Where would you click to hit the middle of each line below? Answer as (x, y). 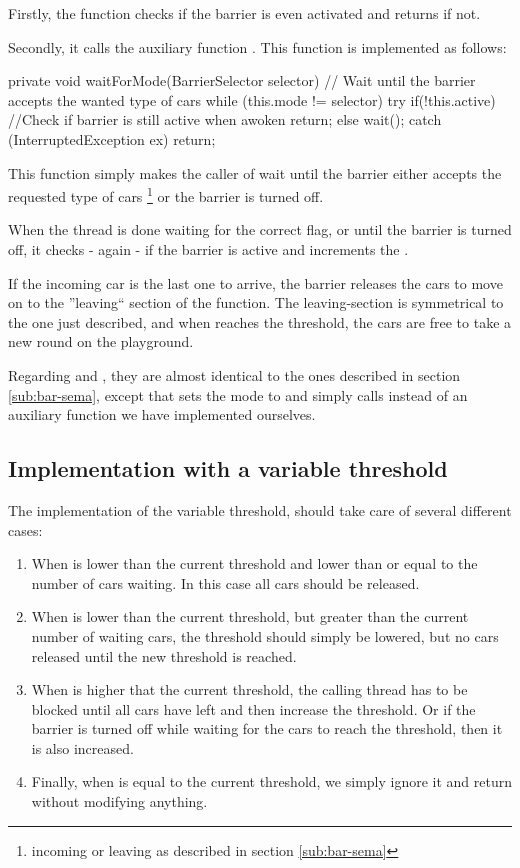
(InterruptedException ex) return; (112, 138)
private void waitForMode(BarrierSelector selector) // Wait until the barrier (242, 80)
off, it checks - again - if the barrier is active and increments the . (208, 249)
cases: (25, 529)
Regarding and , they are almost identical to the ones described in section (234, 374)
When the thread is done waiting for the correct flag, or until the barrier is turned (260, 229)
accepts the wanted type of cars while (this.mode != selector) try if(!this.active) (252, 99)
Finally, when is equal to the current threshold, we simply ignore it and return (271, 781)
